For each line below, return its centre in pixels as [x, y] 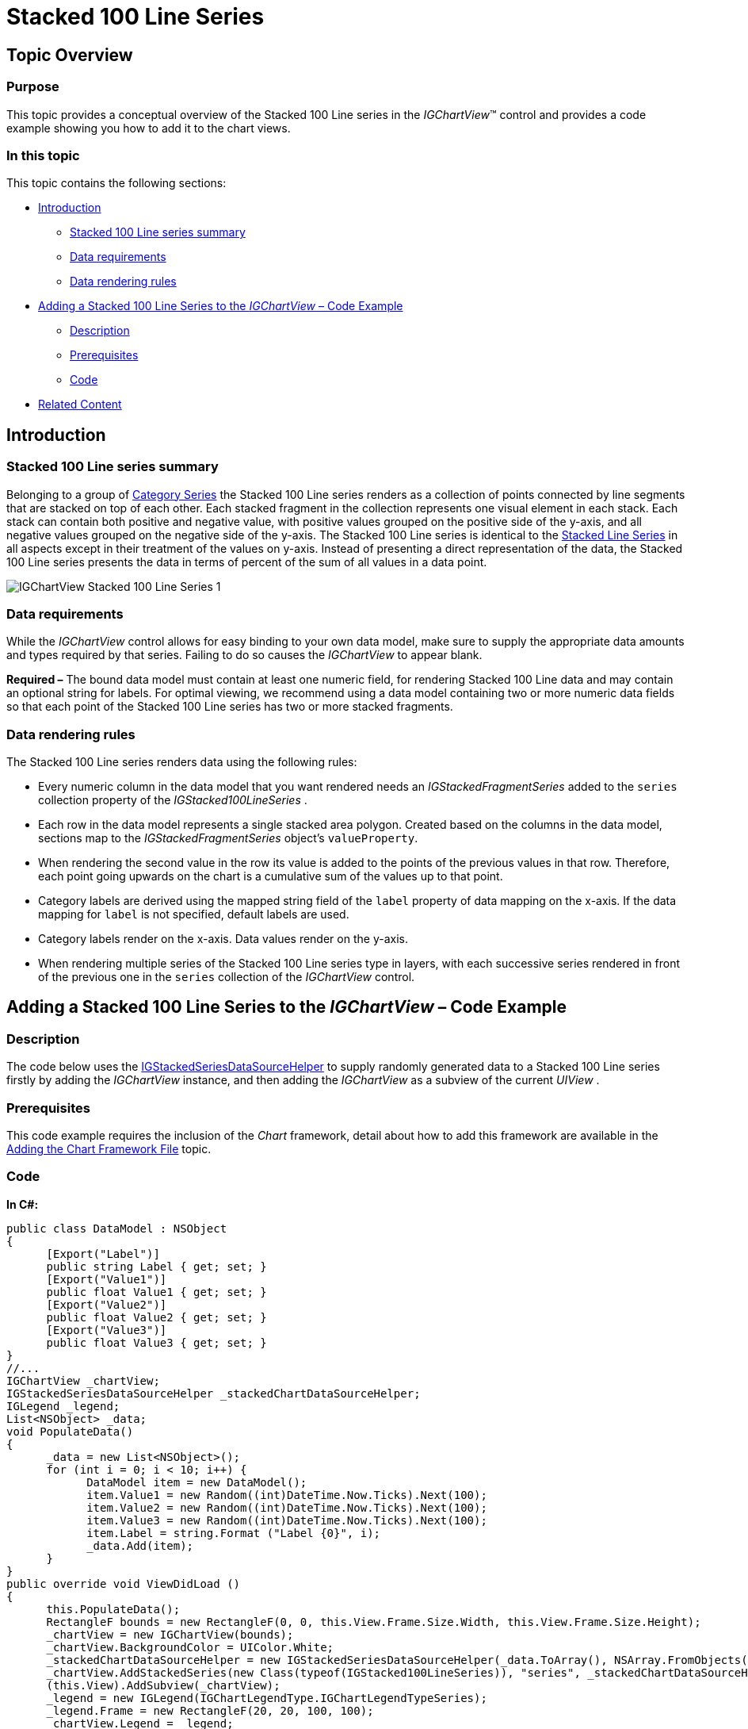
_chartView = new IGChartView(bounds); [170, 1634]
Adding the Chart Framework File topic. [109, 1148]
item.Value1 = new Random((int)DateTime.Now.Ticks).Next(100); [287, 1495]
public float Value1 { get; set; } [156, 1292]
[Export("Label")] [103, 1254]
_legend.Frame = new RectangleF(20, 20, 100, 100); [210, 1710]
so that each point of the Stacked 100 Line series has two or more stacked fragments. [230, 707]
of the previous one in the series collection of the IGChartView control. [227, 977]
